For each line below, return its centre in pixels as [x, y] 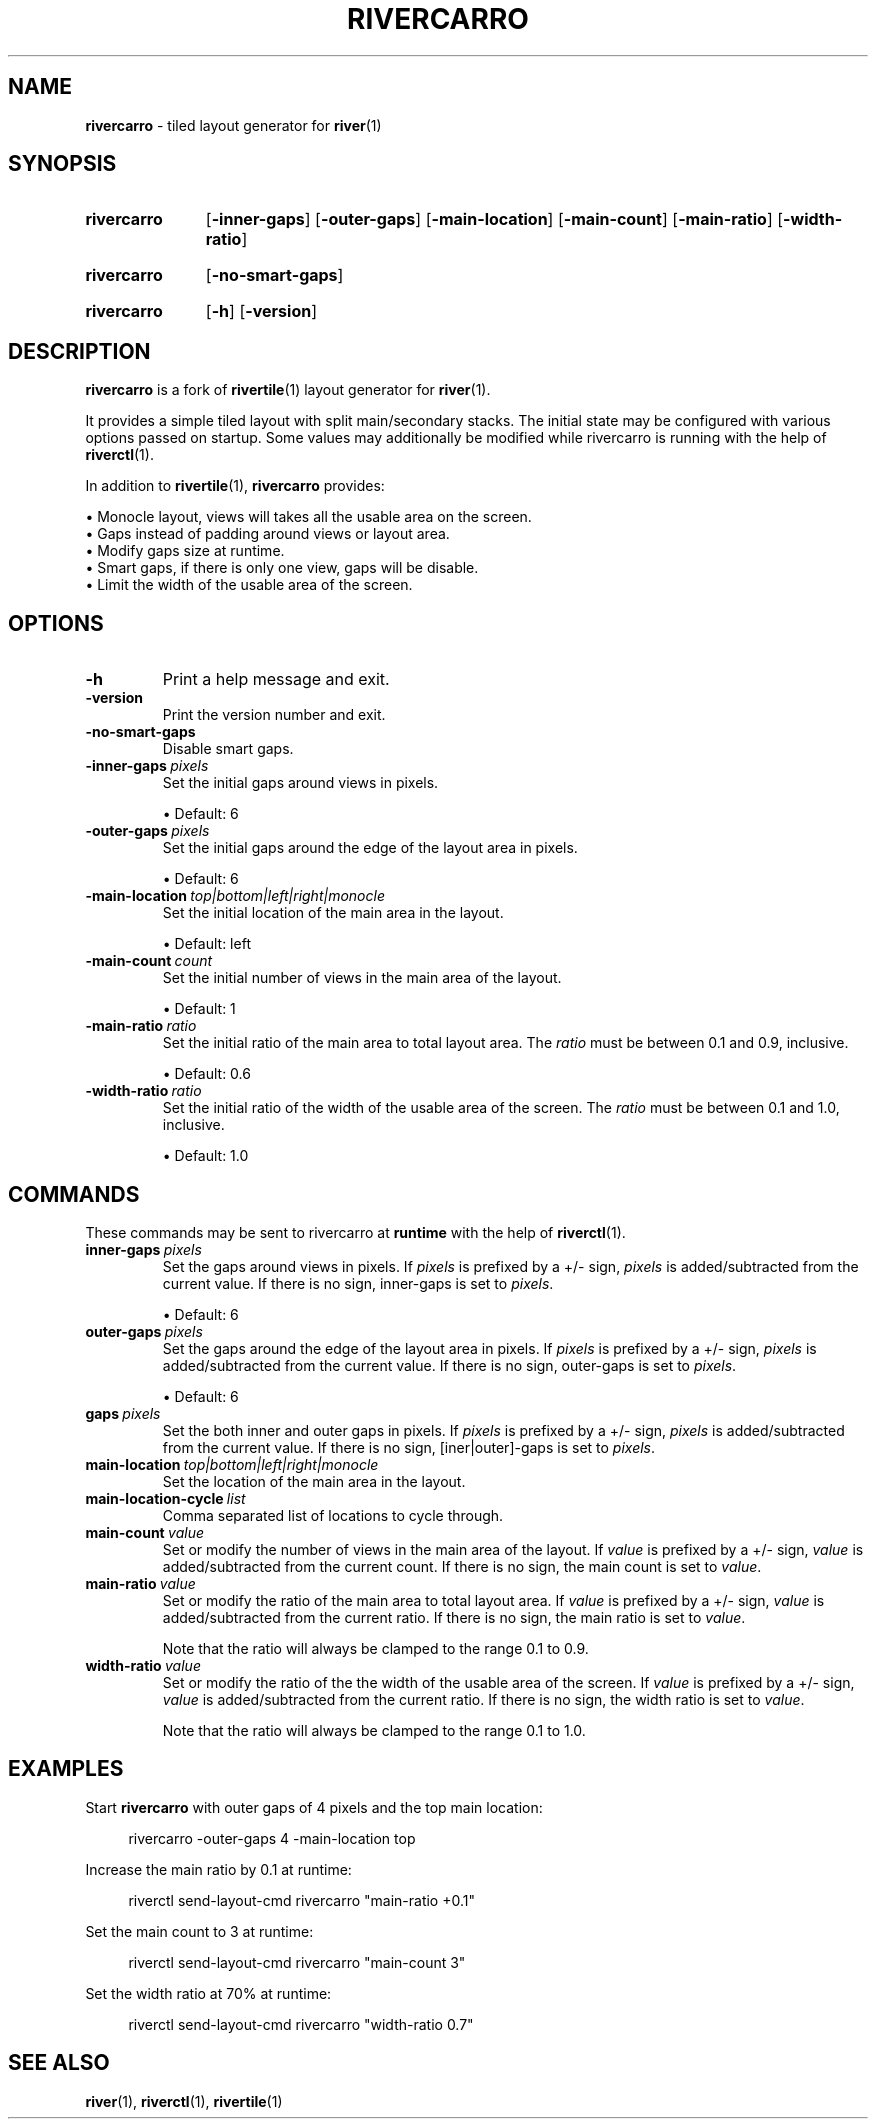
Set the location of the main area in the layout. [314, 1481]
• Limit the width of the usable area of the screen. [249, 585]
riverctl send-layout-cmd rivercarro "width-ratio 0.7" [301, 2024]
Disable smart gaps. [228, 749]
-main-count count [149, 961]
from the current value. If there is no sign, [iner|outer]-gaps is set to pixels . [409, 1447]
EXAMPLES [66, 1769]
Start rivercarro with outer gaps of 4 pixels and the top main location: [314, 1807]
